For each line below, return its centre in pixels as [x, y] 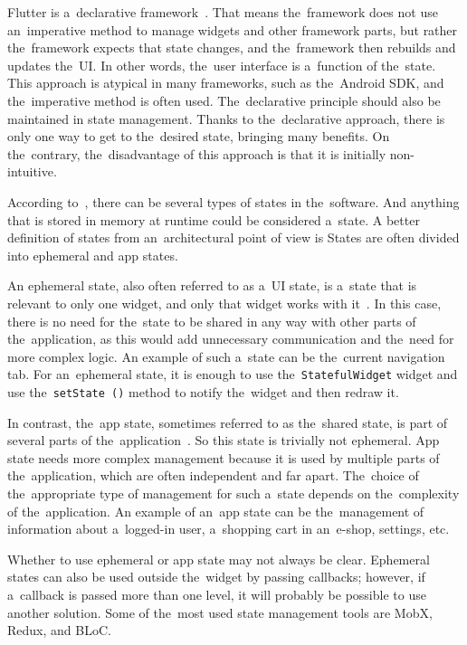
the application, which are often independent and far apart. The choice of [213, 475]
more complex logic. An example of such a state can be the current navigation [226, 356]
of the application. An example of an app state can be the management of [216, 511]
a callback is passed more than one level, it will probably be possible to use [217, 594]
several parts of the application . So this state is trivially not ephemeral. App [224, 440]
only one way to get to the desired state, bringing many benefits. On [199, 136]
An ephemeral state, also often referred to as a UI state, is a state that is [212, 285]
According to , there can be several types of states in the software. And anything [233, 201]
